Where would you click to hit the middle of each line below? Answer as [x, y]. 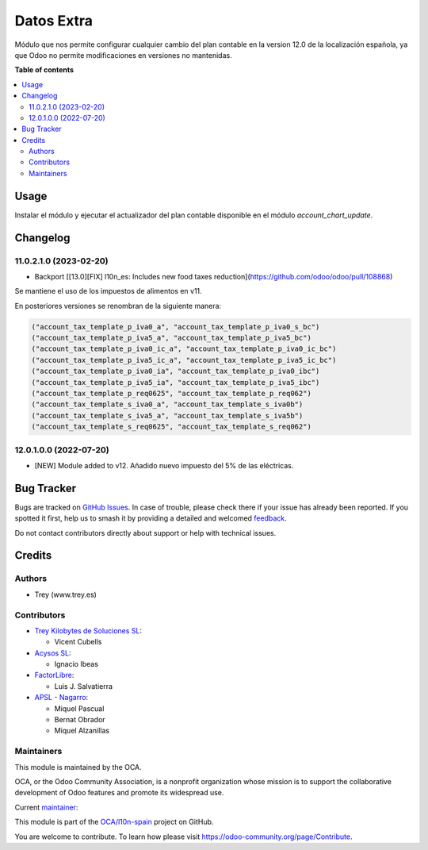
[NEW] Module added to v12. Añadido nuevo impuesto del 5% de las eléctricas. [164, 465]
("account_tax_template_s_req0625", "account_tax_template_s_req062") [172, 427]
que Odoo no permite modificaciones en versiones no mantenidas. [124, 55]
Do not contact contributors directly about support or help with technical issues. [145, 533]
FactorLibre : [54, 675]
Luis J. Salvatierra [84, 686]
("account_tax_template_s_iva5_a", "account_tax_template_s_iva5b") [167, 415]
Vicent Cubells [78, 642]
